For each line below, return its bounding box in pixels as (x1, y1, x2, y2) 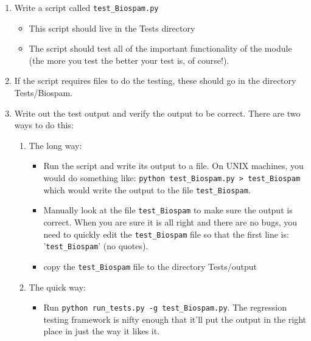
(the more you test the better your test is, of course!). (29, 53, 229, 66)
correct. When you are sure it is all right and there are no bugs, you (43, 215, 298, 228)
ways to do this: (14, 119, 74, 131)
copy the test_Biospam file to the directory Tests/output (43, 260, 257, 272)
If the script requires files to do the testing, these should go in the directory (14, 74, 296, 87)
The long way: (29, 139, 82, 151)
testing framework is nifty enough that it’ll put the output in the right (43, 312, 306, 325)
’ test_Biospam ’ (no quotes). (43, 239, 149, 252)
